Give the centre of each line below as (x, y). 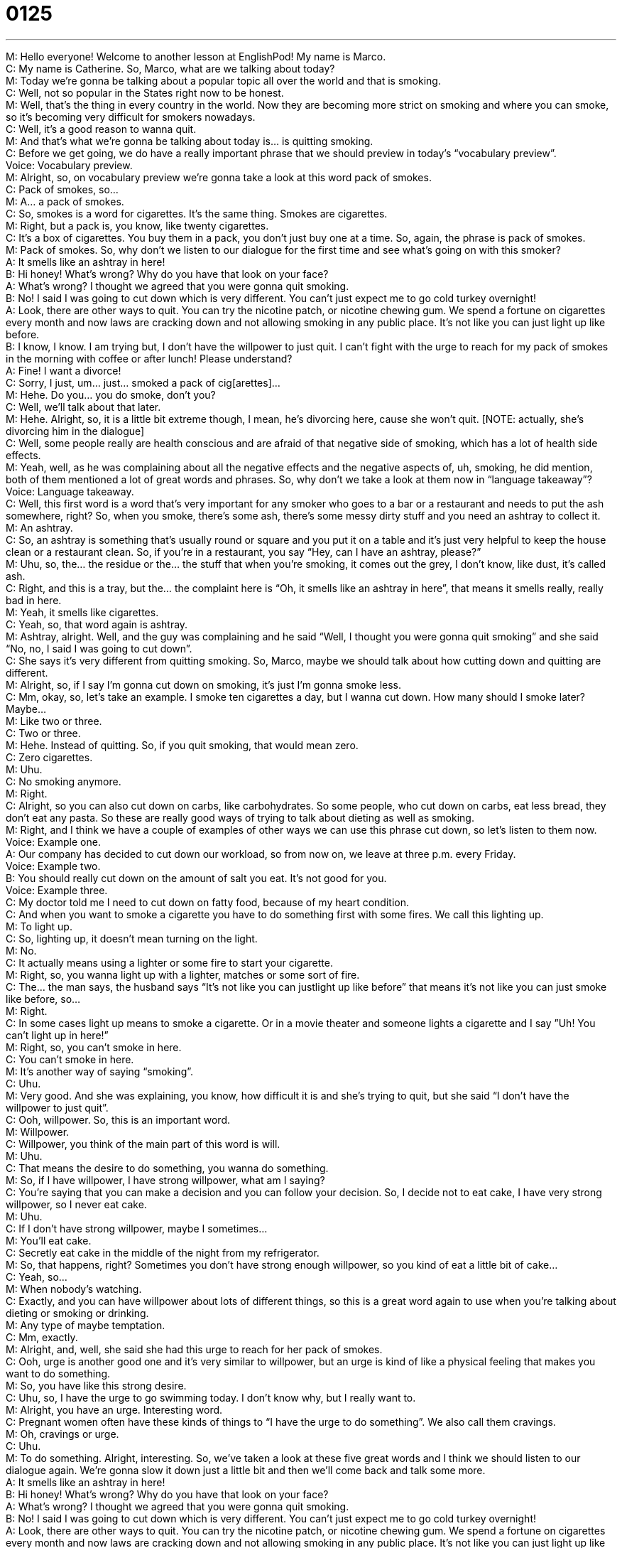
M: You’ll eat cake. (49, 1240)
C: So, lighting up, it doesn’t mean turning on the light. (132, 938)
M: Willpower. (38, 1132)
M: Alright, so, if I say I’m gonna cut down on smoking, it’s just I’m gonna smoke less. (204, 684)
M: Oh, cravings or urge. (62, 1434)
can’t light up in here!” (57, 1035)
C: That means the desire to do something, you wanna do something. (167, 1168)
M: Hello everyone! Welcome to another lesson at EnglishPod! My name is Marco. (196, 56)
